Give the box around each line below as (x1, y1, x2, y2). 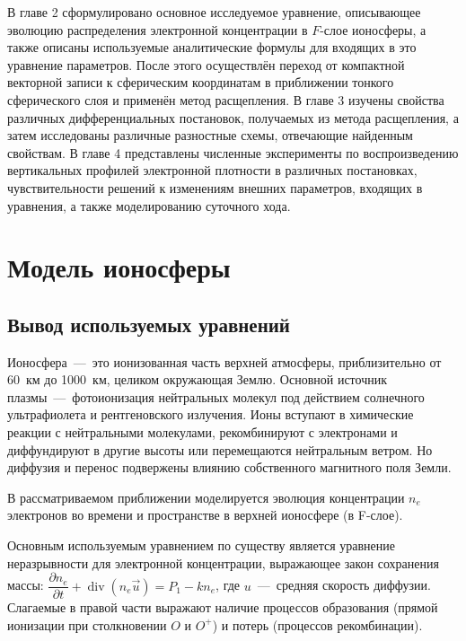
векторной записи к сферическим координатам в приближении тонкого (7, 73, 394, 92)
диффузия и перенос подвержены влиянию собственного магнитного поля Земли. (7, 458, 452, 477)
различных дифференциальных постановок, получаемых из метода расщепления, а (7, 108, 459, 127)
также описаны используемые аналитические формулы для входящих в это (7, 38, 417, 57)
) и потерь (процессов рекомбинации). (212, 615, 423, 634)
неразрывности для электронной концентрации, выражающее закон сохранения (7, 553, 439, 572)
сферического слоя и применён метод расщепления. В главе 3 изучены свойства (7, 90, 444, 109)
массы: (7, 575, 44, 594)
